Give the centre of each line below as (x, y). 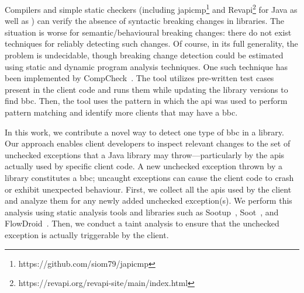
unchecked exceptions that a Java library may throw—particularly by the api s (145, 154)
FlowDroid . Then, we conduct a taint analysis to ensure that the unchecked (142, 223)
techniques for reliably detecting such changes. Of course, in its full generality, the (151, 43)
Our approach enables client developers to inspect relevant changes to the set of (148, 143)
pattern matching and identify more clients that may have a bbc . (121, 112)
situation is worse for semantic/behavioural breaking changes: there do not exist (148, 32)
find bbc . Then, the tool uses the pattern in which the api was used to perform (146, 101)
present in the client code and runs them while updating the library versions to (146, 89)
